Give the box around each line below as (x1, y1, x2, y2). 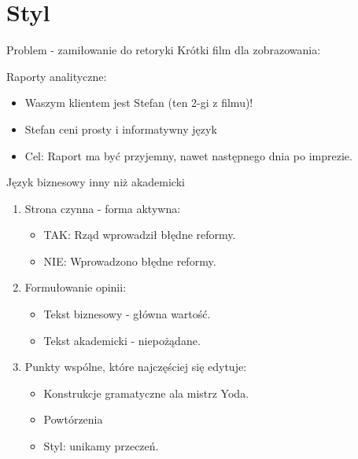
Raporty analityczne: (6, 68, 107, 84)
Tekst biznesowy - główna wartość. (43, 306, 211, 322)
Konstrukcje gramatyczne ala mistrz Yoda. (43, 384, 249, 401)
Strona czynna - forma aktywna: (24, 200, 181, 216)
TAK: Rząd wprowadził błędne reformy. (43, 226, 236, 243)
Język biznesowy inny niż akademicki (6, 174, 185, 190)
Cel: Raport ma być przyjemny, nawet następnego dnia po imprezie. (24, 147, 352, 163)
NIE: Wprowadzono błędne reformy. (43, 252, 216, 269)
